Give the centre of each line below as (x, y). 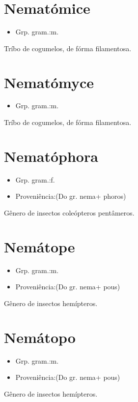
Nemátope (40, 246)
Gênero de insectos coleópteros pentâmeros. (69, 212)
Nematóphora (51, 156)
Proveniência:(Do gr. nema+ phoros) (71, 196)
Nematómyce (49, 82)
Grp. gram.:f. (35, 179)
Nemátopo (40, 337)
